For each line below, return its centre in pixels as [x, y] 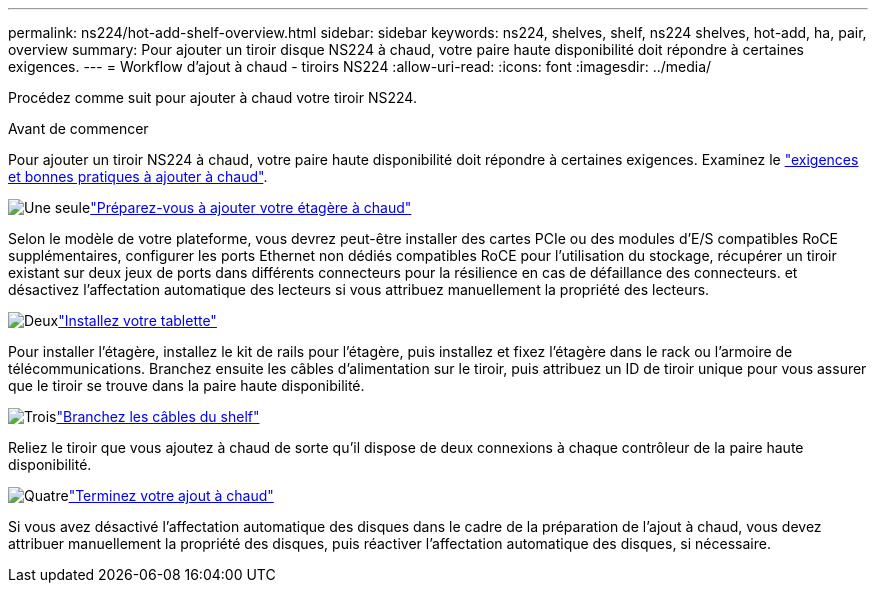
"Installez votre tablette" [137, 320]
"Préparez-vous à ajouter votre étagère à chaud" [251, 207]
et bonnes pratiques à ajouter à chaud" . [138, 176]
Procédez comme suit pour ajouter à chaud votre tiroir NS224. [212, 97]
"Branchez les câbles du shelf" [158, 416]
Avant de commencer [78, 128]
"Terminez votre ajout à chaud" [171, 495]
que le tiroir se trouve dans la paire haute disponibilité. [186, 385]
